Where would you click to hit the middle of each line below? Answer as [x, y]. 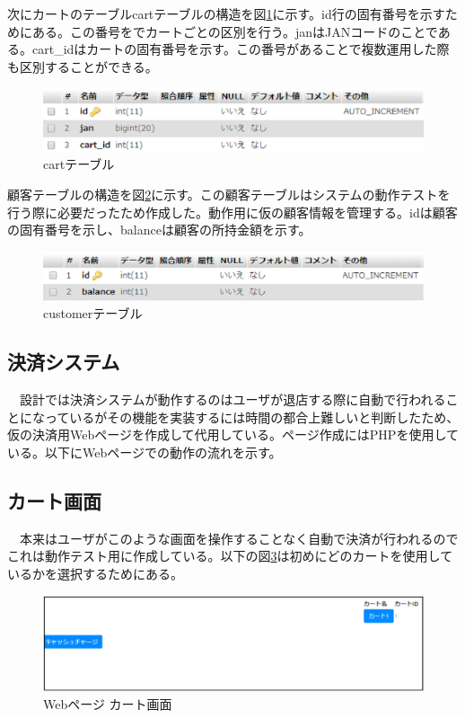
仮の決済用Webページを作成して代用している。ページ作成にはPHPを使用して [233, 434]
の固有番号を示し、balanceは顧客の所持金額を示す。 [159, 230]
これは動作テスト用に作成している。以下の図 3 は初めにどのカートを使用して [230, 556]
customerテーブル [93, 313]
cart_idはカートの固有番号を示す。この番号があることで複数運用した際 [241, 49]
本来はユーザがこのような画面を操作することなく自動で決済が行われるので [239, 538]
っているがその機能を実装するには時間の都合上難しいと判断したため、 [252, 417]
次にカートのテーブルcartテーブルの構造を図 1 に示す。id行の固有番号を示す [226, 13]
